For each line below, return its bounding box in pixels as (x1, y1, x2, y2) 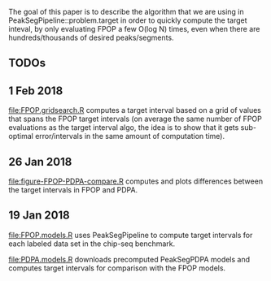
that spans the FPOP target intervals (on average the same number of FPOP (8, 114, 262, 124)
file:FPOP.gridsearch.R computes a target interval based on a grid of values (8, 106, 262, 115)
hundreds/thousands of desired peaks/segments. (8, 32, 174, 42)
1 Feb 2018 (8, 84, 63, 97)
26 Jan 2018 (8, 154, 72, 169)
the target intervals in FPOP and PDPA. (8, 185, 138, 195)
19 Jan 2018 (8, 209, 71, 223)
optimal (8, 132, 34, 141)
